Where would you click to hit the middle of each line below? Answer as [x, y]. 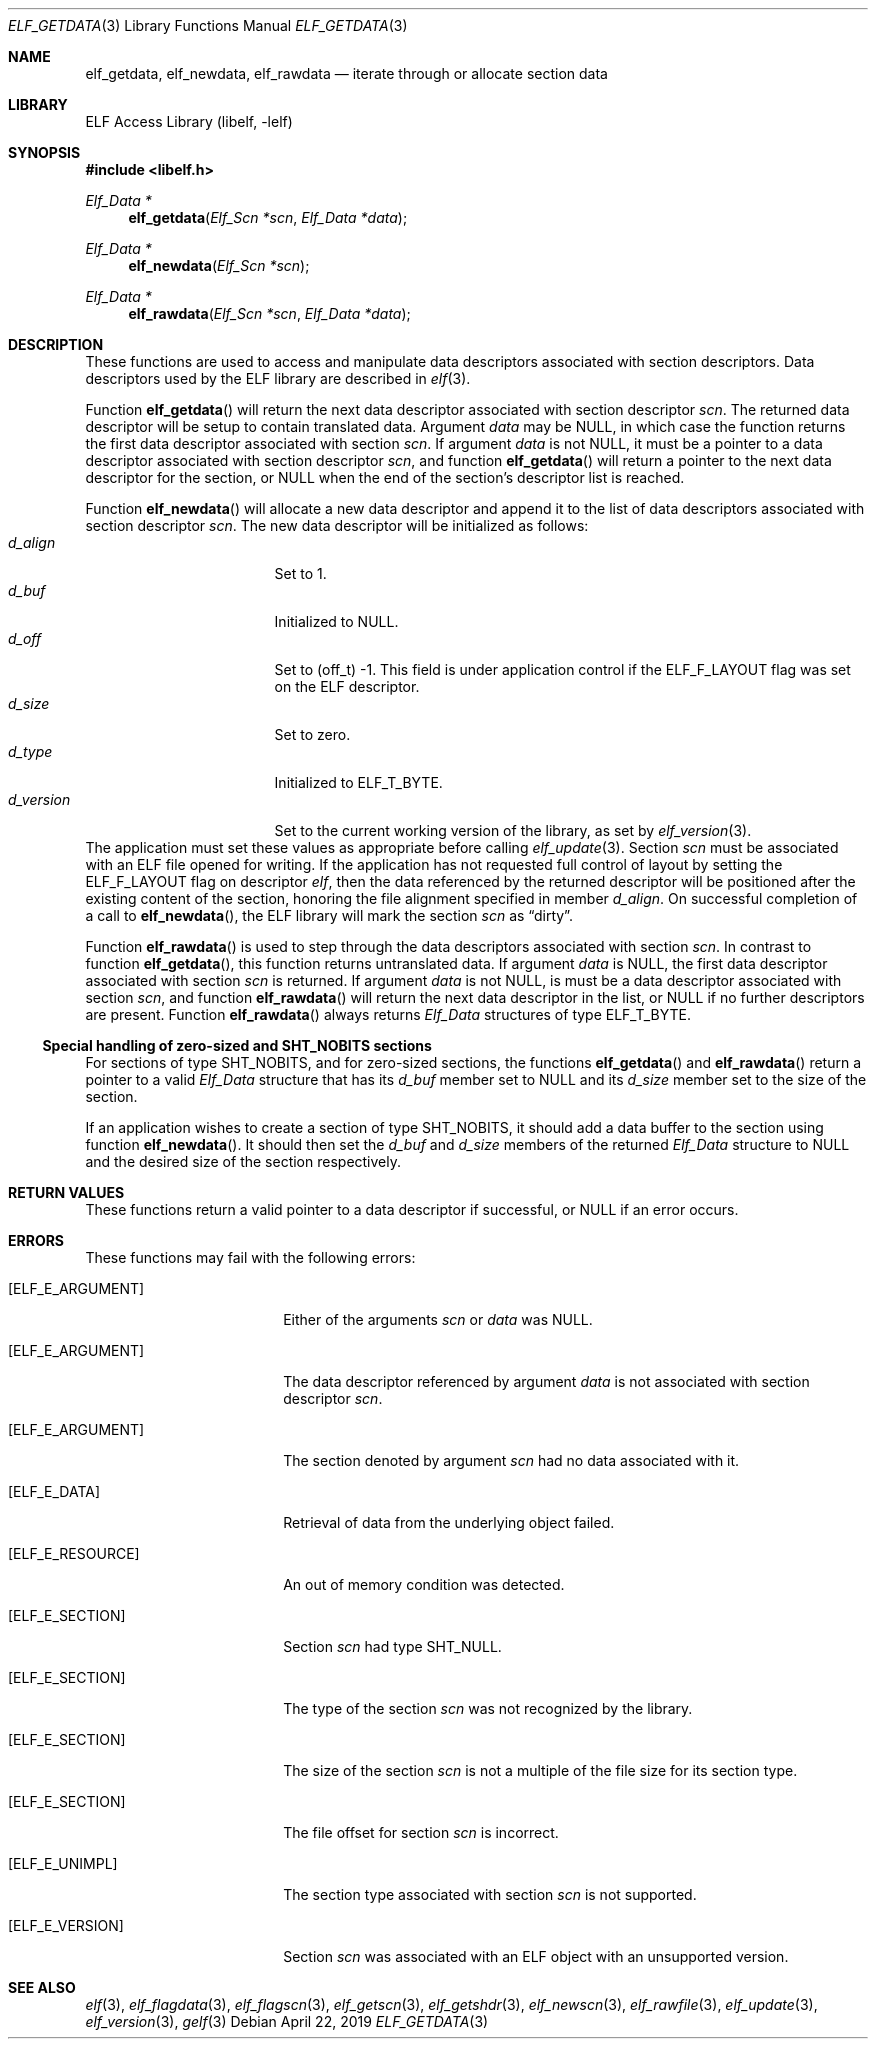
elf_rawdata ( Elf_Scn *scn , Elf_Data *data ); [269, 313]
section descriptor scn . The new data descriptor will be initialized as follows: [337, 525]
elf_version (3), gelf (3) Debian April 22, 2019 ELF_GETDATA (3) [287, 2021]
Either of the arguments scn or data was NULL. [438, 1319]
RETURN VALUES [66, 1192]
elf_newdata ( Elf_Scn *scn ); [219, 265]
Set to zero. [312, 734]
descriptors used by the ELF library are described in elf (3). [278, 378]
